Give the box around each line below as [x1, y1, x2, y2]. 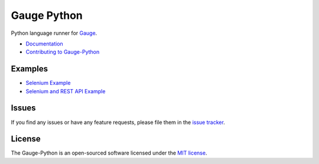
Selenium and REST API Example [25, 87, 106, 94]
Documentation [25, 40, 63, 47]
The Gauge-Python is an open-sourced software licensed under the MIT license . [11, 149, 207, 156]
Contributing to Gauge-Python [25, 48, 100, 55]
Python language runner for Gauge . [11, 29, 97, 37]
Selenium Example [25, 80, 71, 87]
